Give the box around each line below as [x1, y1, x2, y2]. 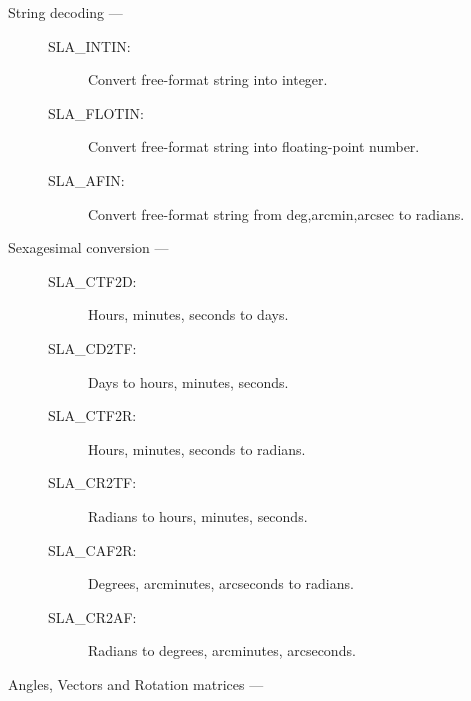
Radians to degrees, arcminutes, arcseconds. [88, 640, 356, 661]
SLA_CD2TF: [48, 337, 137, 358]
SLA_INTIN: [48, 35, 131, 56]
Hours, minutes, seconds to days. [88, 304, 289, 325]
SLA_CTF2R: [48, 405, 137, 426]
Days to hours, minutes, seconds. [88, 371, 289, 392]
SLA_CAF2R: [48, 539, 137, 560]
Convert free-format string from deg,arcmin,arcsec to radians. [88, 203, 465, 224]
